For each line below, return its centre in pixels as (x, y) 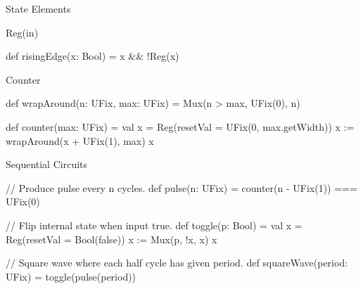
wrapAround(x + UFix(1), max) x (80, 140)
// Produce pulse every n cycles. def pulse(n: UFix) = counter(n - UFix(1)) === (181, 187)
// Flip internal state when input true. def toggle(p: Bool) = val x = (154, 225)
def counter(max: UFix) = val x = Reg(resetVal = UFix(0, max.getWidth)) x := (180, 126)
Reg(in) (22, 32)
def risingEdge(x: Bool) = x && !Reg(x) (93, 56)
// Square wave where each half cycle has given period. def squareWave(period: (177, 263)
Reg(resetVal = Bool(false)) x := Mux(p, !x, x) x (112, 239)
